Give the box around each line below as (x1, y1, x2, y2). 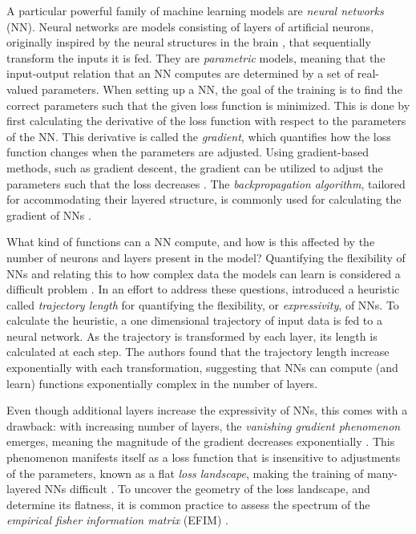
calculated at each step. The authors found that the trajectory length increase (6, 343, 390, 360)
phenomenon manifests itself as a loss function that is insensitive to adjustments (6, 449, 401, 466)
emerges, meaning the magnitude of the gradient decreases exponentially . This (6, 433, 395, 450)
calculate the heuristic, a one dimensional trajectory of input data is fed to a (6, 312, 382, 329)
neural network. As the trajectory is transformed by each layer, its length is (6, 327, 378, 344)
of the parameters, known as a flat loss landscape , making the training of (6, 464, 364, 481)
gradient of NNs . (6, 206, 91, 223)
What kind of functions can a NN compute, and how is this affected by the (6, 233, 375, 250)
